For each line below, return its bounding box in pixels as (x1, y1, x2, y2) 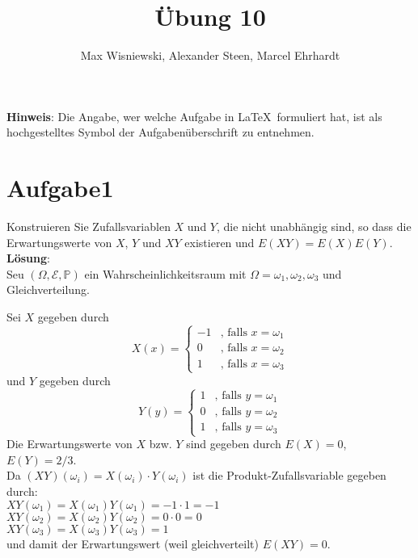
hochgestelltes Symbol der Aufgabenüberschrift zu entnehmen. (6, 124, 315, 141)
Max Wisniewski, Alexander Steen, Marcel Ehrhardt (80, 47, 340, 64)
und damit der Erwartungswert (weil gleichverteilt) (6, 535, 259, 552)
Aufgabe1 (6, 171, 114, 204)
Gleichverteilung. (6, 281, 90, 298)
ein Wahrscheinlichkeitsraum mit (84, 265, 247, 282)
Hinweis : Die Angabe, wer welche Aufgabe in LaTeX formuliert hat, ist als (6, 107, 382, 124)
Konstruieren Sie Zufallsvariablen (6, 218, 171, 235)
